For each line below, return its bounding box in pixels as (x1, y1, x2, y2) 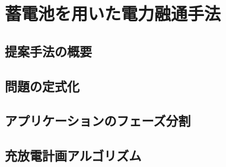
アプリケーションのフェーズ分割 (5, 111, 191, 130)
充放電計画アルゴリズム (5, 146, 142, 165)
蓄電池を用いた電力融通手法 (5, 1, 221, 25)
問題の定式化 (5, 76, 79, 95)
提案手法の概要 (5, 41, 92, 60)
